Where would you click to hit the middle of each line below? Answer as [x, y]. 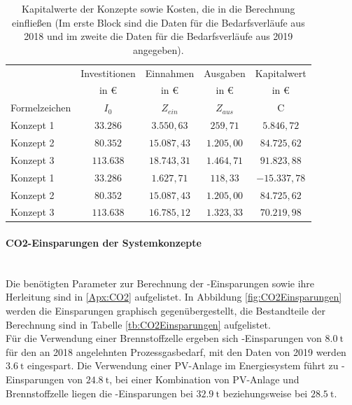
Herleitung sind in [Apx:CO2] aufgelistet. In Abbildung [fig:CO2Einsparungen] [174, 297]
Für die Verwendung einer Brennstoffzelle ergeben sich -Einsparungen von [164, 338]
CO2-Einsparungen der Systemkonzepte [104, 243]
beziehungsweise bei [265, 393]
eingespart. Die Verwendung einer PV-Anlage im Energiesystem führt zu [183, 365]
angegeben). [158, 49]
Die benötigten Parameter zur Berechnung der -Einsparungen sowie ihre [160, 283]
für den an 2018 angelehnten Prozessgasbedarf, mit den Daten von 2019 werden [176, 351]
